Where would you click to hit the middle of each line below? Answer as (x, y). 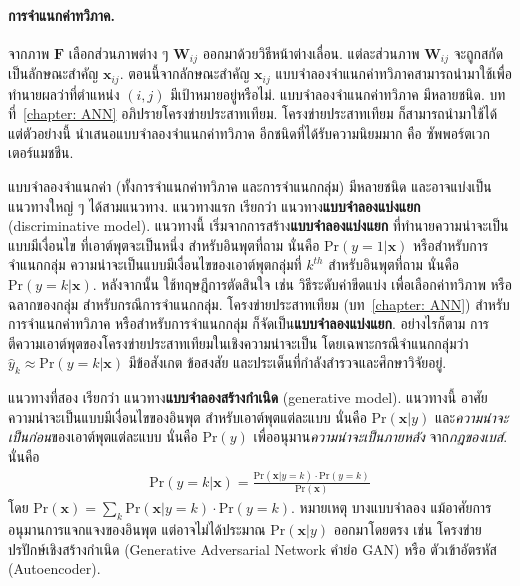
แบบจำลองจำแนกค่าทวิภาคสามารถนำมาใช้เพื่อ (393, 73)
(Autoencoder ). (54, 568)
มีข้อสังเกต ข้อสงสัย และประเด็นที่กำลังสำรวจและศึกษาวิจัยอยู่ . (287, 362)
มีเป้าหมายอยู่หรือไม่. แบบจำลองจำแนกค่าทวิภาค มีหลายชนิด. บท (338, 93)
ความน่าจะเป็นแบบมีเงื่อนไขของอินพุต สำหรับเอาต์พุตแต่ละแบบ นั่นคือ (187, 416)
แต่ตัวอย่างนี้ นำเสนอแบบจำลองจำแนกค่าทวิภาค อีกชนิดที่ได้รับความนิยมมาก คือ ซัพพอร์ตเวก (249, 132)
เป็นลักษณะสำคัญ (53, 73)
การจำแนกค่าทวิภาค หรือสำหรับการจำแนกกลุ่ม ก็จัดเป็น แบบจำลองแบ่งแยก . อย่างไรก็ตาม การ (248, 323)
